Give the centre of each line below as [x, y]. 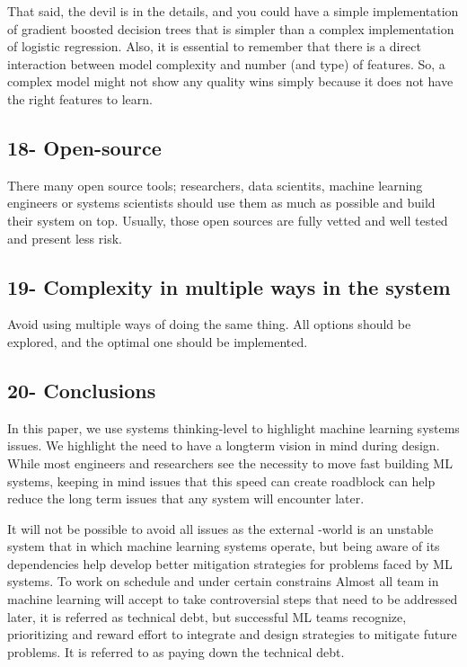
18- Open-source [84, 147]
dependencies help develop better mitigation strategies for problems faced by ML [230, 563]
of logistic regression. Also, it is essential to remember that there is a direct [214, 46]
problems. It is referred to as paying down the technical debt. [176, 651]
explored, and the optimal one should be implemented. [158, 341]
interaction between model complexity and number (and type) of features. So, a [226, 63]
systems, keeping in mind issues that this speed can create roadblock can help [221, 480]
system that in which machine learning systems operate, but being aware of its [224, 546]
